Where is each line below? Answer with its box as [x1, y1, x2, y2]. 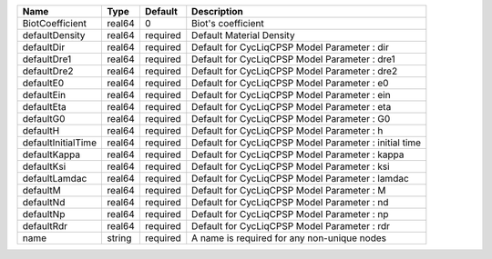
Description [191, 5, 243, 17]
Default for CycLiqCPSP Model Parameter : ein [191, 89, 391, 101]
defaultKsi [22, 160, 67, 173]
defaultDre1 [22, 53, 72, 65]
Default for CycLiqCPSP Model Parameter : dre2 [191, 65, 398, 77]
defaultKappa [22, 148, 81, 161]
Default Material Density [191, 29, 295, 41]
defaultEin [22, 89, 67, 101]
